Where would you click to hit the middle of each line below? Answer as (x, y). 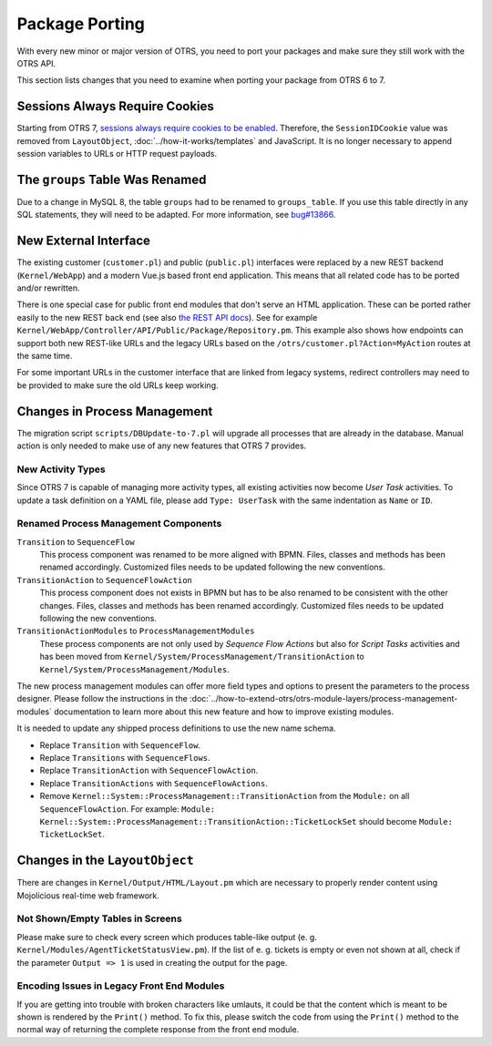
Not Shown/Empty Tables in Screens (99, 918)
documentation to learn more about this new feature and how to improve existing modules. (224, 712)
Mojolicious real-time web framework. (88, 895)
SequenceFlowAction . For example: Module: (128, 809)
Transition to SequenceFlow (76, 541)
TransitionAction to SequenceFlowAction (105, 579)
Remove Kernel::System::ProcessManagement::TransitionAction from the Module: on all (225, 796)
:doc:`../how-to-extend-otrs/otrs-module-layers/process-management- (324, 699)
